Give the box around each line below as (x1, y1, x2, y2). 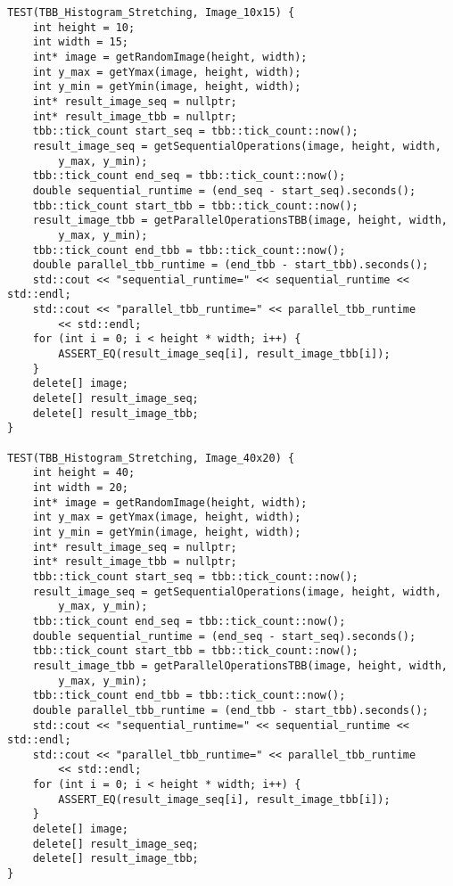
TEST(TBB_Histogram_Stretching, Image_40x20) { (7, 451, 295, 464)
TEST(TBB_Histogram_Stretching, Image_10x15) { (7, 6, 295, 19)
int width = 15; (32, 36, 129, 49)
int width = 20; (32, 481, 129, 494)
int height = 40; (32, 466, 136, 480)
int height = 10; (32, 21, 136, 34)
